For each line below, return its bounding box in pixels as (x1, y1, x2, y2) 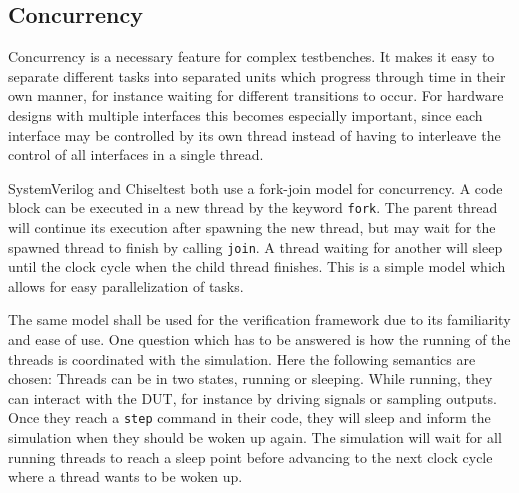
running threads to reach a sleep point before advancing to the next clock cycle (8, 446, 493, 467)
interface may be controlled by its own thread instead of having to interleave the (8, 124, 501, 145)
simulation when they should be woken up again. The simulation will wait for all (8, 427, 502, 448)
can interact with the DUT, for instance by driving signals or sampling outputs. (8, 387, 497, 408)
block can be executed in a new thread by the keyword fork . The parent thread (8, 197, 498, 218)
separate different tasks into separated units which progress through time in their (8, 65, 506, 86)
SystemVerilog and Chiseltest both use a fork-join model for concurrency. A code (8, 177, 503, 198)
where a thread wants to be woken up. (8, 466, 243, 487)
